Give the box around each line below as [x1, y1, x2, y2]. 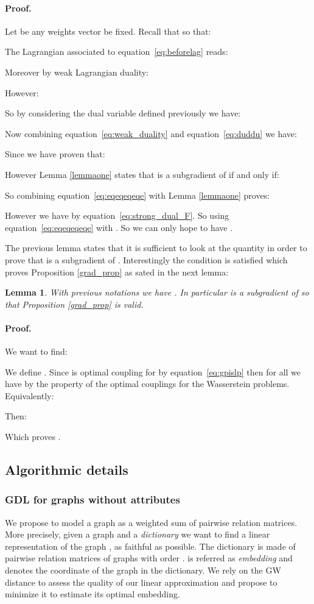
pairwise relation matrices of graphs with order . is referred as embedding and [5, 552, 293, 564]
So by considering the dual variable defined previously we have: [5, 107, 241, 119]
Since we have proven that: [5, 147, 105, 160]
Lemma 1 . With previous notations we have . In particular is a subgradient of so [5, 286, 309, 299]
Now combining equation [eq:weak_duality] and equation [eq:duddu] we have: [5, 127, 297, 140]
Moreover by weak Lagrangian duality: [5, 65, 148, 78]
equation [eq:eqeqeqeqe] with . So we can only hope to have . [5, 221, 233, 233]
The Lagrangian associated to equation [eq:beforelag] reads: [5, 45, 228, 58]
